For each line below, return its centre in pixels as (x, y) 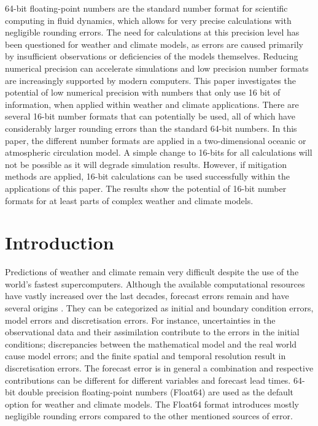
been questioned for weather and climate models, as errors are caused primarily (154, 44)
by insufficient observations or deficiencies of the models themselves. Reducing (152, 56)
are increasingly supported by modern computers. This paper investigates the (150, 80)
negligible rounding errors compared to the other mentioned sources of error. (149, 416)
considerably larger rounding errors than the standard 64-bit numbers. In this (151, 128)
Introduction (60, 242)
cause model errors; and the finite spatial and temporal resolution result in (145, 356)
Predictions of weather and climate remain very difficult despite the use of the (152, 272)
